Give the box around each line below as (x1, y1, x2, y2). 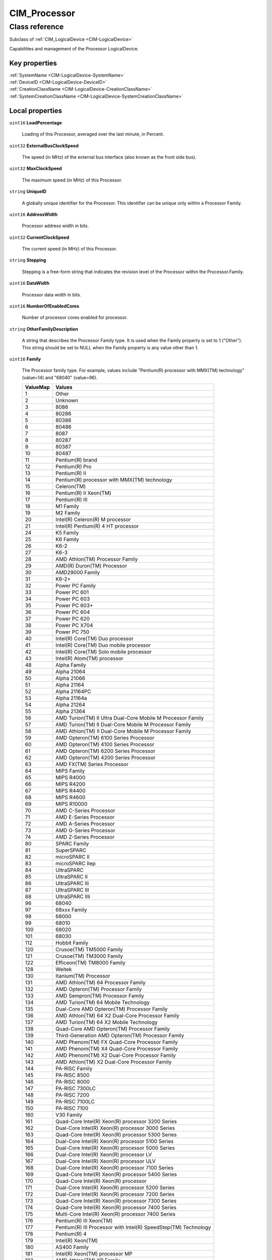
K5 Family (55, 529, 79, 536)
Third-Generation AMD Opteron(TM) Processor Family (55, 1032, 184, 1039)
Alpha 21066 (55, 675, 86, 682)
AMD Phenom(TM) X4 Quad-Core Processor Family (55, 1045, 178, 1052)
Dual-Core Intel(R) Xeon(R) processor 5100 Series (55, 1138, 174, 1145)
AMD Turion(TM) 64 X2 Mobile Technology (55, 1019, 158, 1026)
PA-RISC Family (55, 1065, 93, 1072)
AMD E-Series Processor (55, 814, 115, 821)
